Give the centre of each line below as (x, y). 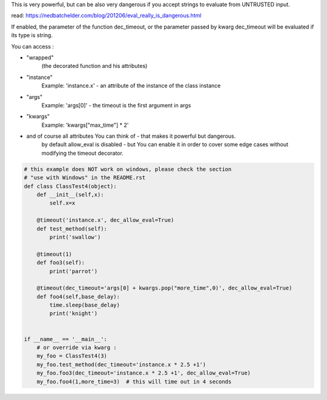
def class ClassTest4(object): (71, 186)
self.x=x (62, 203)
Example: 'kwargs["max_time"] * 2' (85, 125)
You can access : (33, 46)
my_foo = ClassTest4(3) (72, 356)
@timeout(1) (54, 254)
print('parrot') (74, 271)
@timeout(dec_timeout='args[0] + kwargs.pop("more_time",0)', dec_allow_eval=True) (164, 288)
